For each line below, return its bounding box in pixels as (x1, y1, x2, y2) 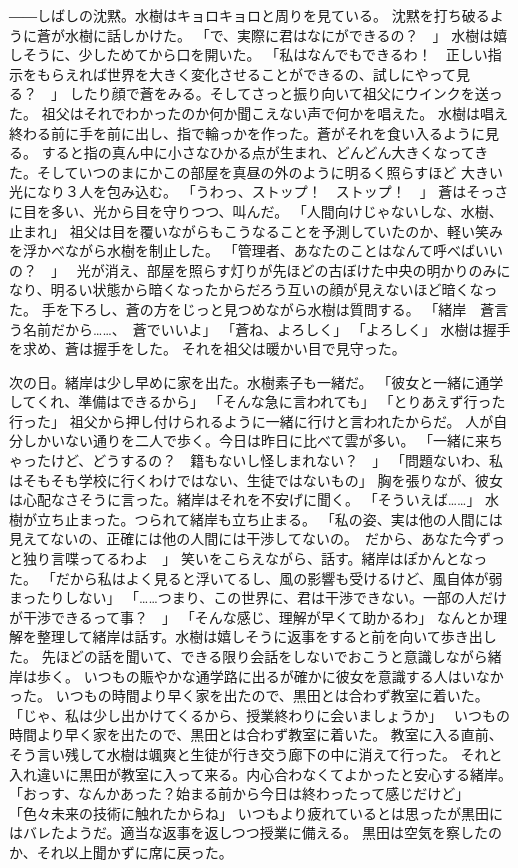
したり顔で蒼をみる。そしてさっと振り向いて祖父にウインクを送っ (69, 83, 503, 104)
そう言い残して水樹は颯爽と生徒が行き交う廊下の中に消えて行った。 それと (9, 743, 503, 764)
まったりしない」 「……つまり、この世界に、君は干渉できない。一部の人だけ (9, 587, 507, 608)
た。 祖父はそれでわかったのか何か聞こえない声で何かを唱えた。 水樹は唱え (9, 102, 508, 123)
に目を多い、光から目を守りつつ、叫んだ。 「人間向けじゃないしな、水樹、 (9, 200, 503, 221)
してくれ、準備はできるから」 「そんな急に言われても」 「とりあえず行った (9, 391, 506, 412)
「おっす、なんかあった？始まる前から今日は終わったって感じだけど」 (9, 783, 470, 804)
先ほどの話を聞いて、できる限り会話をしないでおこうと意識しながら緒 (41, 646, 502, 666)
